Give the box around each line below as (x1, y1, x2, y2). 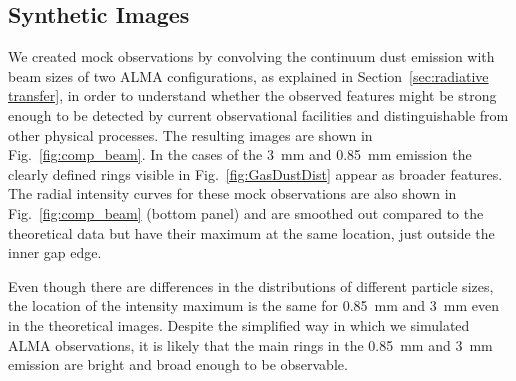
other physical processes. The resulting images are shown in (8, 124, 373, 145)
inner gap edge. (8, 242, 102, 263)
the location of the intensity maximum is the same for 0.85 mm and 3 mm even (8, 295, 499, 316)
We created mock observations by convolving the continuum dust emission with (8, 46, 495, 67)
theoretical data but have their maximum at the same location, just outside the (8, 222, 495, 243)
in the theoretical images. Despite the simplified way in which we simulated (8, 314, 470, 335)
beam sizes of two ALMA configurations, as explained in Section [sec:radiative (8, 65, 489, 86)
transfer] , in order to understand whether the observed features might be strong (8, 85, 497, 106)
